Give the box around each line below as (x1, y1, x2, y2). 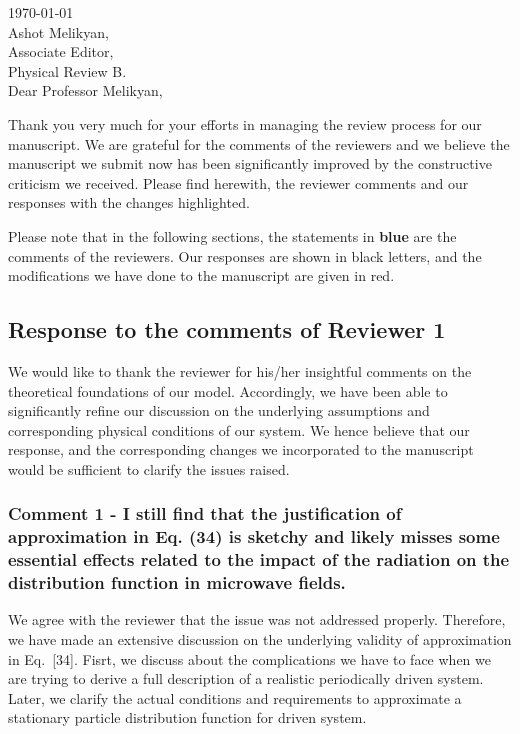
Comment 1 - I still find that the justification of (8, 501, 402, 526)
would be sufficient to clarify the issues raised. (8, 458, 290, 479)
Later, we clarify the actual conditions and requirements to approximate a (8, 687, 462, 708)
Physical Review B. (8, 60, 127, 81)
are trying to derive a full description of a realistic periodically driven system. (8, 668, 484, 689)
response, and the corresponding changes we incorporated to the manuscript (8, 439, 474, 460)
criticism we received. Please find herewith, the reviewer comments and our (8, 172, 469, 193)
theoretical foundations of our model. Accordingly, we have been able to (8, 380, 448, 401)
